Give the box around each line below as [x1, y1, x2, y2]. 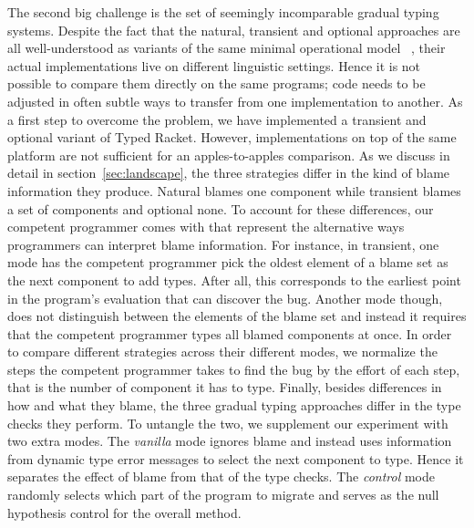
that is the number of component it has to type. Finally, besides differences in [7, 378, 442, 397]
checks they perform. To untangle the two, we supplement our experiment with [7, 413, 448, 432]
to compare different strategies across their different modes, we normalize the [7, 342, 438, 361]
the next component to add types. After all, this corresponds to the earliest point [7, 270, 461, 289]
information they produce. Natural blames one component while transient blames [7, 181, 461, 200]
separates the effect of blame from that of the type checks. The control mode [7, 467, 435, 486]
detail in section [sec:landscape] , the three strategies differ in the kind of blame [7, 163, 450, 182]
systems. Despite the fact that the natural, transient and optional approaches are [7, 20, 460, 39]
